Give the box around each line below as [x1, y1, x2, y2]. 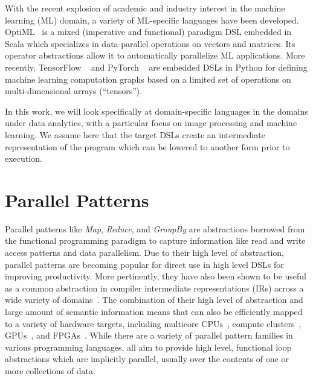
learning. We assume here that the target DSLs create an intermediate [5, 128, 265, 141]
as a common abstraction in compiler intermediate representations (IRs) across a [5, 281, 304, 294]
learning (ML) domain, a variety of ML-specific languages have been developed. [5, 13, 299, 26]
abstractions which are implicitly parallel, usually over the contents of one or [5, 352, 289, 365]
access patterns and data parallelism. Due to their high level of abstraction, [5, 246, 284, 259]
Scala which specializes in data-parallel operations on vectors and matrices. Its [5, 37, 295, 49]
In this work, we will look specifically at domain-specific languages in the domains [5, 104, 308, 117]
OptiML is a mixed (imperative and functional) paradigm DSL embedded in [5, 25, 292, 38]
